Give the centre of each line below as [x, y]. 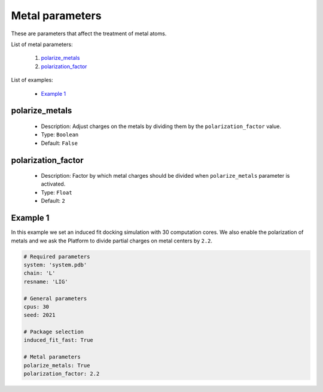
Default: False [59, 143]
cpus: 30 [36, 306]
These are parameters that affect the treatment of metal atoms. [89, 34]
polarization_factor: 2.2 [62, 374]
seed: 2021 [39, 315]
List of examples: [32, 80]
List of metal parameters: [42, 44]
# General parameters [55, 298]
